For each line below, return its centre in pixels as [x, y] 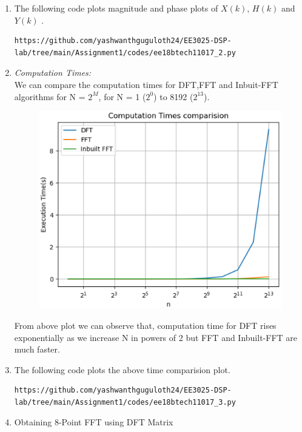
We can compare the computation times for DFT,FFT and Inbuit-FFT [146, 84]
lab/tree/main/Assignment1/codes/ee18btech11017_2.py [125, 52]
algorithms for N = [50, 96]
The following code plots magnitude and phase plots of [116, 8]
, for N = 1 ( [122, 96]
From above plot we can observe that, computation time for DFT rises [145, 325]
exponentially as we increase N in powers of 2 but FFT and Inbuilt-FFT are [156, 337]
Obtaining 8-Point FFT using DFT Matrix [94, 422]
